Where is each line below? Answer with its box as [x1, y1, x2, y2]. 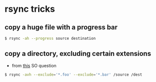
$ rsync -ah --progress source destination [4, 36, 96, 41]
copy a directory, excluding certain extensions [4, 50, 152, 58]
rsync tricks [4, 3, 55, 15]
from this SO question [11, 62, 56, 68]
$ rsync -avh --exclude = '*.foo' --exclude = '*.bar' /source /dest [4, 72, 142, 77]
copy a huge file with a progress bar [4, 23, 118, 31]
